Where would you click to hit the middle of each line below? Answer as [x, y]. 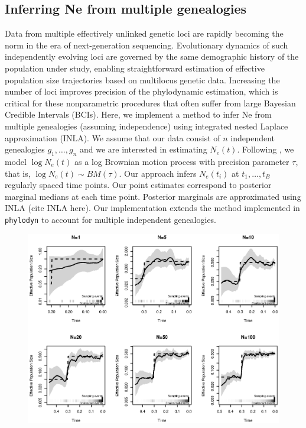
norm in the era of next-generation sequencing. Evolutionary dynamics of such [147, 45]
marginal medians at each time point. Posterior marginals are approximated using [153, 196]
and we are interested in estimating [143, 149]
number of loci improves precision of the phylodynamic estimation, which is [141, 91]
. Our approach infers [158, 173]
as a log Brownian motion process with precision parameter [182, 161]
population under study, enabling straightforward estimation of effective [135, 68]
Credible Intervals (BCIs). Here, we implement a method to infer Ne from [138, 114]
